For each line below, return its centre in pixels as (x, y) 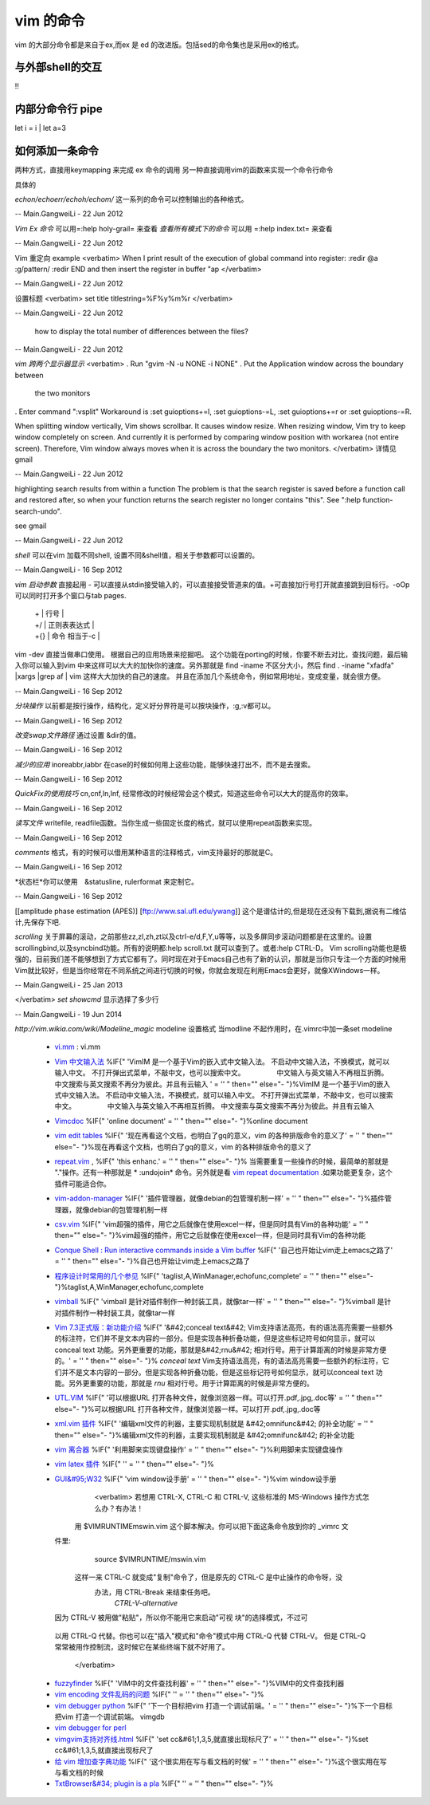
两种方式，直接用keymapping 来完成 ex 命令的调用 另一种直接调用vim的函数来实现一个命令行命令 (174, 170)
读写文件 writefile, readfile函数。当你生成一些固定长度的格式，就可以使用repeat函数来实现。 (166, 823)
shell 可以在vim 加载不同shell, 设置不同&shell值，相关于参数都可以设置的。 (137, 555)
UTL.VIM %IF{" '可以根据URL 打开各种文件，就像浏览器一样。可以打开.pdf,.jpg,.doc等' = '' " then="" (219, 1398)
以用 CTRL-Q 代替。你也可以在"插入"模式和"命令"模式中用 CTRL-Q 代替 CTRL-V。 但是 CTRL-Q (210, 1636)
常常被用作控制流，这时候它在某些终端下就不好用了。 (142, 1647)
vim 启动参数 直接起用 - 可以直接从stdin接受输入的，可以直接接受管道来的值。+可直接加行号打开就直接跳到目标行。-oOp (212, 584)
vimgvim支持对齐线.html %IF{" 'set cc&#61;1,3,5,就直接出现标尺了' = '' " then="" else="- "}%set (211, 1739)
